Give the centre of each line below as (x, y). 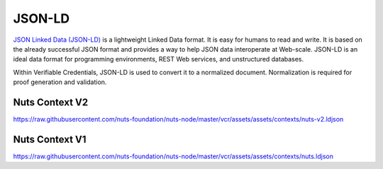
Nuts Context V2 (51, 102)
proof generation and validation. (60, 82)
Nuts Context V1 (50, 139)
